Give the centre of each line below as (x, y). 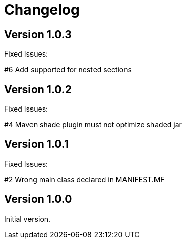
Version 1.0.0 (38, 199)
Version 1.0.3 (38, 34)
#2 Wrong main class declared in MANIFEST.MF (84, 179)
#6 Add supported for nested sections (68, 70)
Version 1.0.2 (38, 89)
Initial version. (27, 219)
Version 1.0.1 (37, 144)
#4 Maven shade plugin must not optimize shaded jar (93, 125)
